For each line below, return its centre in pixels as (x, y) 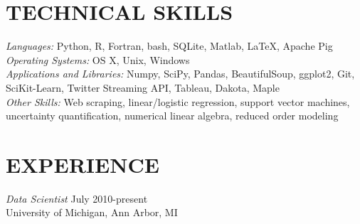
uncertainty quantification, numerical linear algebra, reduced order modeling (172, 116)
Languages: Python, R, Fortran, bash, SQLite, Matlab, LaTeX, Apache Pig (169, 46)
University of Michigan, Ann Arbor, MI (92, 212)
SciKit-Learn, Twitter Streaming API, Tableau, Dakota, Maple (143, 87)
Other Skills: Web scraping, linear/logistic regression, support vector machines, (178, 101)
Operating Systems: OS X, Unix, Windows (98, 59)
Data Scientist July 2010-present (77, 198)
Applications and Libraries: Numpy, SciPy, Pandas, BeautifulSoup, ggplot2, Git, (180, 74)
